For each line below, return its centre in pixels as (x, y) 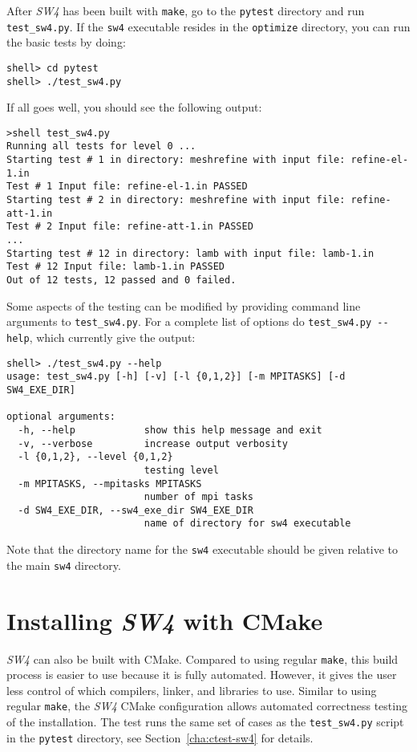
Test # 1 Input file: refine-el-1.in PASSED (127, 187)
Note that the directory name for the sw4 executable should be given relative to (202, 549)
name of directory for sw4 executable (247, 524)
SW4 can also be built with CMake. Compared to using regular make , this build (202, 659)
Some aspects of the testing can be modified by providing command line (184, 305)
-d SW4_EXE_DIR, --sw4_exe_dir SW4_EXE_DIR (136, 510)
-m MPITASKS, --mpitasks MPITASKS (110, 484)
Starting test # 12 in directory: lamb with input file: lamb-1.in (190, 253)
